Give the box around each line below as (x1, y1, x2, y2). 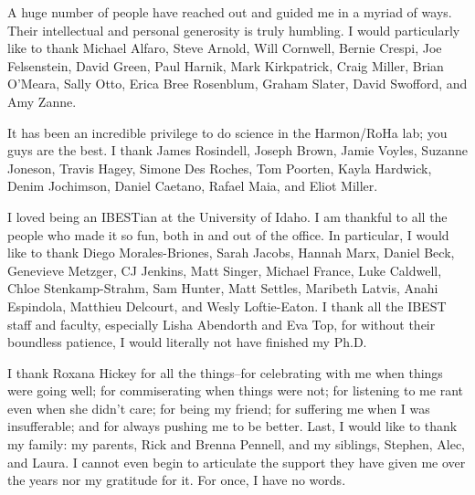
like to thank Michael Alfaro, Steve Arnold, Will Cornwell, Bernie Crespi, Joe (7, 38, 442, 58)
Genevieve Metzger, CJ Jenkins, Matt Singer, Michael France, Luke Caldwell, (7, 260, 442, 279)
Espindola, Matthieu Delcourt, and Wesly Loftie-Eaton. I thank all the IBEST (7, 296, 447, 315)
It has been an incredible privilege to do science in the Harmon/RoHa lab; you (7, 122, 448, 142)
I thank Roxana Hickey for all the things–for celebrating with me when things (7, 363, 443, 382)
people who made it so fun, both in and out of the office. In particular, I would (7, 225, 449, 244)
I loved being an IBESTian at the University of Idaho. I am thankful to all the (7, 206, 448, 226)
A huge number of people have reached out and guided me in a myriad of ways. (7, 3, 452, 21)
